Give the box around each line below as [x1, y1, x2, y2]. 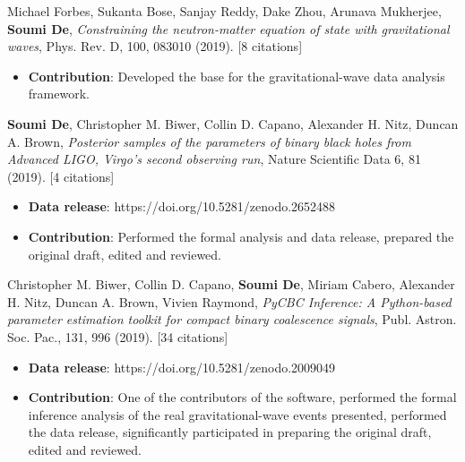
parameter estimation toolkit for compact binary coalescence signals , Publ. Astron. [7, 310, 457, 329]
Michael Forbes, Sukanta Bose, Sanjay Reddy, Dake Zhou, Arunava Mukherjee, [7, 2, 442, 20]
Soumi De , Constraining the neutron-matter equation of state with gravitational [7, 19, 450, 38]
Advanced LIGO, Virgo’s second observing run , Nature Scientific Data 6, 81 [7, 150, 421, 168]
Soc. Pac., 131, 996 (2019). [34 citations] [7, 327, 228, 346]
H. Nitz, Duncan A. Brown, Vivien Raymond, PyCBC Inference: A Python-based [7, 292, 452, 311]
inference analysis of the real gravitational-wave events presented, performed [28, 405, 447, 423]
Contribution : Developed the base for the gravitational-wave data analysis [28, 66, 445, 85]
